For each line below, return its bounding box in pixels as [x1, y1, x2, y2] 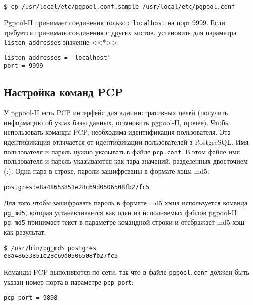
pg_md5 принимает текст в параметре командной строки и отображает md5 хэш [4, 217, 245, 227]
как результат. [4, 227, 46, 237]
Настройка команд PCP [4, 84, 123, 100]
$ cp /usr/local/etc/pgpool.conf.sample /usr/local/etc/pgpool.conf [4, 3, 235, 10]
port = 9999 [4, 62, 43, 70]
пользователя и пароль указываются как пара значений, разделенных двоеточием [4, 156, 248, 166]
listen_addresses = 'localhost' [4, 54, 111, 61]
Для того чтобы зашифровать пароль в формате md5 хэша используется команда [4, 198, 248, 208]
